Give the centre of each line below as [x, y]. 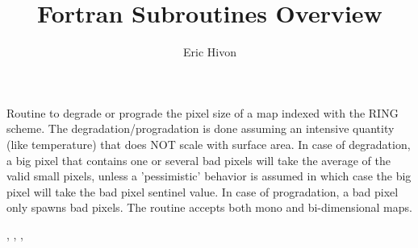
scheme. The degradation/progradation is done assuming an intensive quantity [201, 128]
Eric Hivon [210, 52]
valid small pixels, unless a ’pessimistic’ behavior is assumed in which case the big [209, 176]
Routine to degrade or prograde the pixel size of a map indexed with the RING [203, 112]
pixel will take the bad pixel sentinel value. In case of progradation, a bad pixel [203, 191]
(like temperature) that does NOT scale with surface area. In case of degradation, [209, 144]
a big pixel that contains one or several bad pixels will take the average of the [199, 160]
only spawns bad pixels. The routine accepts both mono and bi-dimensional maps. [209, 207]
